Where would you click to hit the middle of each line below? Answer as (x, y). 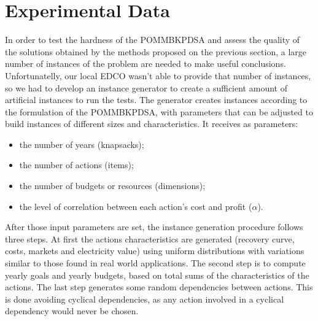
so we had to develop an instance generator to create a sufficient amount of (146, 87)
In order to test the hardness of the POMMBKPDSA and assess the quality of (153, 40)
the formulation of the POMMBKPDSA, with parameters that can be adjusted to (159, 111)
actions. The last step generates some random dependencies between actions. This (159, 287)
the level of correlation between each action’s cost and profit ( (136, 206)
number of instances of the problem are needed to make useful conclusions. (145, 64)
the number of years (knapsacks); (82, 144)
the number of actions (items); (76, 165)
